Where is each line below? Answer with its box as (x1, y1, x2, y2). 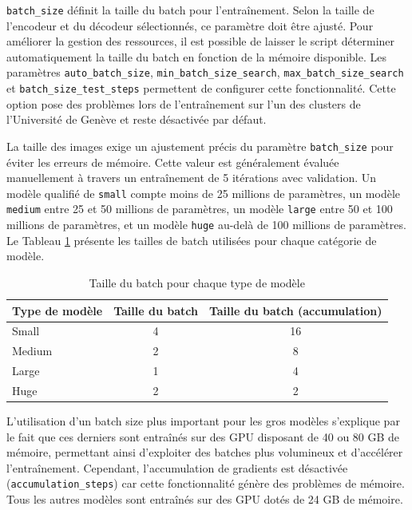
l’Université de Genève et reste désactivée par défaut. (6, 111, 267, 128)
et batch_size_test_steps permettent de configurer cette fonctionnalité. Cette (6, 80, 396, 97)
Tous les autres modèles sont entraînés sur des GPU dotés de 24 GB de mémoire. (6, 491, 403, 508)
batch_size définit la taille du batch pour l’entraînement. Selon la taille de (6, 2, 374, 18)
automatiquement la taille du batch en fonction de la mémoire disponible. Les (6, 48, 386, 65)
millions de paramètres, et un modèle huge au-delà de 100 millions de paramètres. (6, 216, 406, 233)
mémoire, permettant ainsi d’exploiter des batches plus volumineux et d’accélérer (6, 444, 403, 461)
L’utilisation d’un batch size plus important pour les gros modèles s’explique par (6, 413, 400, 429)
